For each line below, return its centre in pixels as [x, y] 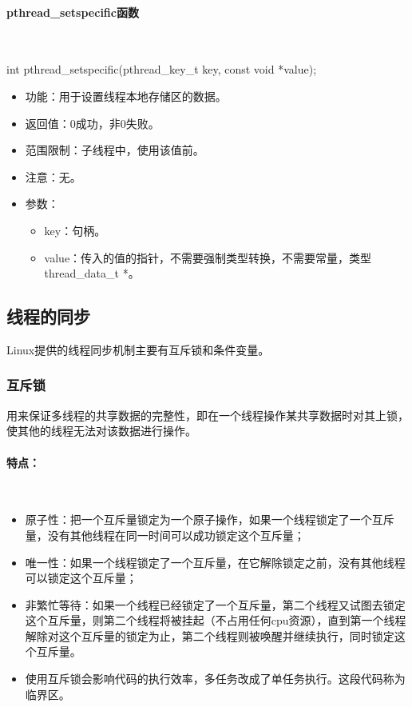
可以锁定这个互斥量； [81, 578]
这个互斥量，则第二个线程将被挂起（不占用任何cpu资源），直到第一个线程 [216, 620]
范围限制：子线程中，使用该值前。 [115, 150]
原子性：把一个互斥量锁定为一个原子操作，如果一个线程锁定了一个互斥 [210, 519]
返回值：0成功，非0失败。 [92, 123]
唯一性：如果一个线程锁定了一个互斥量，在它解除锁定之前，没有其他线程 [215, 562]
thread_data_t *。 [92, 273]
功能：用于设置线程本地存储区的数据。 [126, 96]
